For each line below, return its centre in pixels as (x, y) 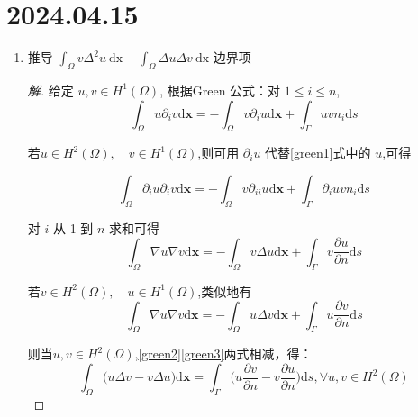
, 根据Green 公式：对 (220, 90)
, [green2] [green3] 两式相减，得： (223, 354)
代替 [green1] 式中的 (318, 153)
